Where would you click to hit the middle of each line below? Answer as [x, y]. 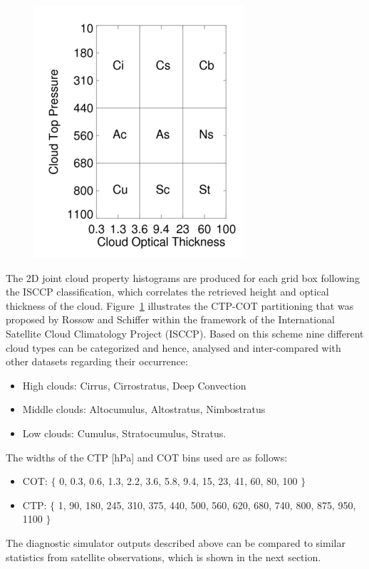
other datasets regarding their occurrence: [97, 361]
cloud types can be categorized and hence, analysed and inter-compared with [173, 347]
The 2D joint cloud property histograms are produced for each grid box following [183, 277]
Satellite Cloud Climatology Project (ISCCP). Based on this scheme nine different [185, 333]
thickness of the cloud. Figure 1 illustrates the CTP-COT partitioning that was [180, 305]
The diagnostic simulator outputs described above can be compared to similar [176, 542]
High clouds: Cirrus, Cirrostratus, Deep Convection [134, 385]
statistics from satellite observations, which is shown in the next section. [163, 557]
